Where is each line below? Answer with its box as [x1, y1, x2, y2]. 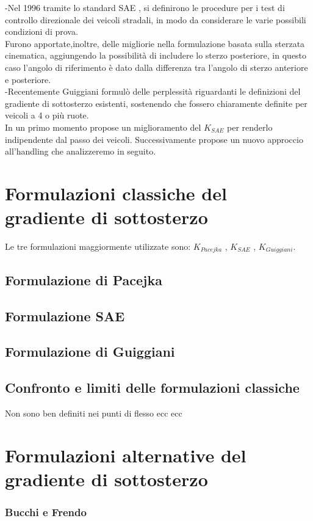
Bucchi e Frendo [5, 505, 87, 520]
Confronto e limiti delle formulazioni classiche [5, 378, 300, 397]
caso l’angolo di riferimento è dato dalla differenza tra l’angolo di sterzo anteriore [5, 60, 308, 73]
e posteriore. [5, 73, 51, 86]
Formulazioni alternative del [5, 442, 246, 467]
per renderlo [227, 120, 273, 133]
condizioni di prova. [5, 25, 78, 38]
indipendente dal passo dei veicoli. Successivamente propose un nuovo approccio [5, 133, 303, 145]
